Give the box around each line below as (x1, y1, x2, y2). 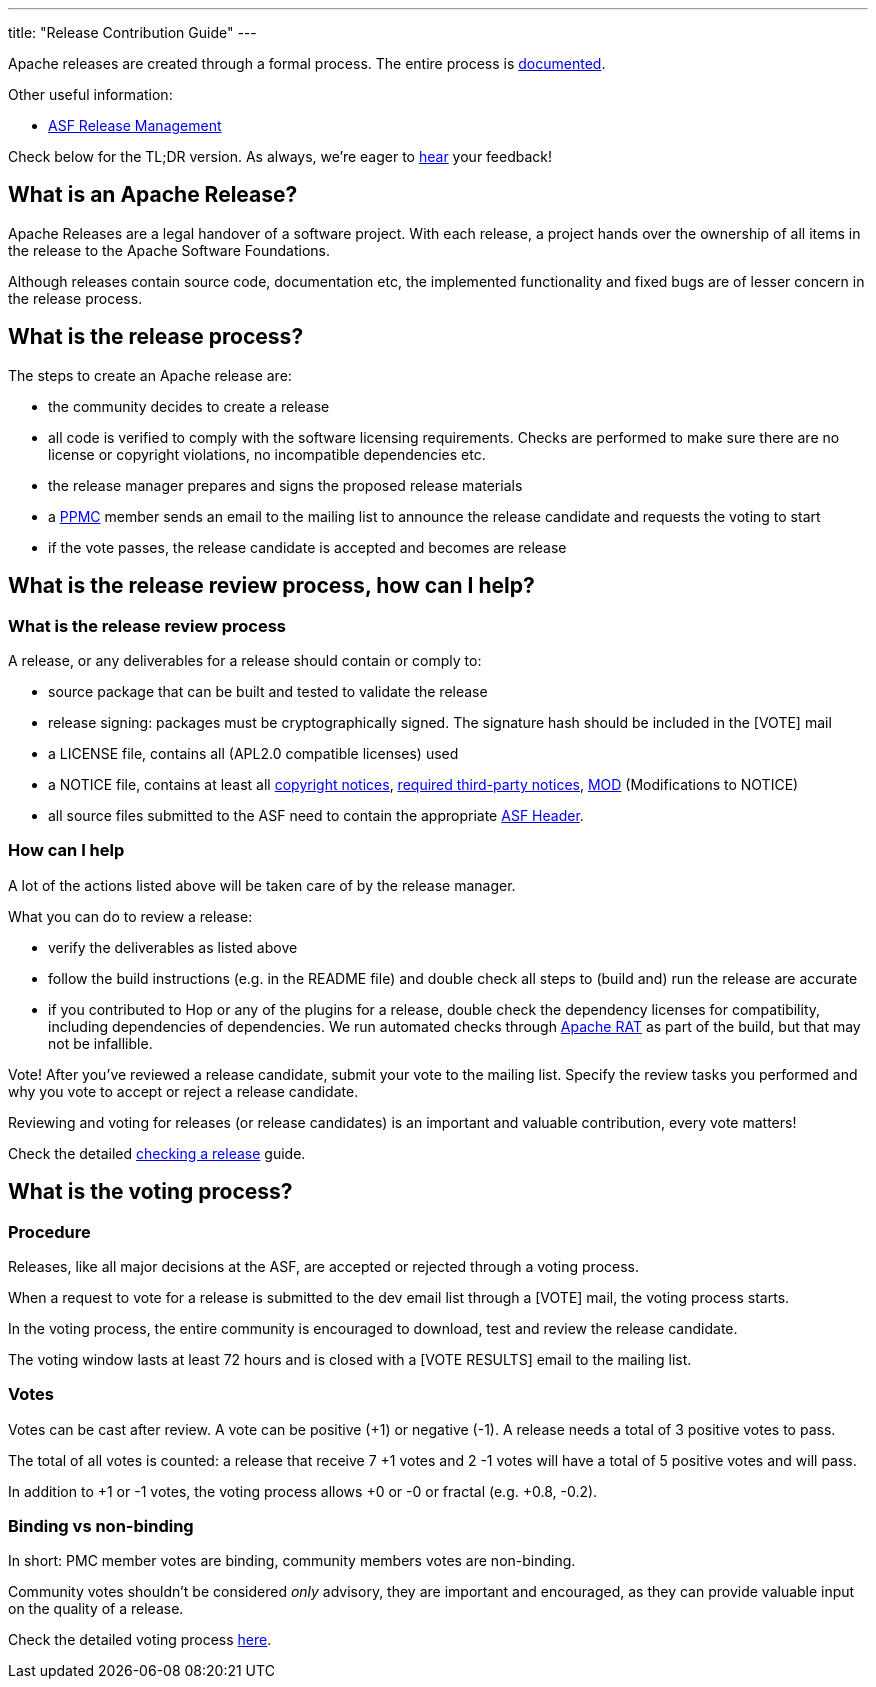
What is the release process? (8, 324, 304, 350)
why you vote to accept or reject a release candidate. (8, 1082, 359, 1100)
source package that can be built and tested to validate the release (48, 682, 488, 700)
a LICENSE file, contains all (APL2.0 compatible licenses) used (48, 744, 459, 762)
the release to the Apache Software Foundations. (8, 241, 331, 259)
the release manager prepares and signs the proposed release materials (48, 476, 523, 494)
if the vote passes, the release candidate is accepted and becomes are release (48, 538, 567, 556)
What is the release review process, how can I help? (8, 573, 535, 599)
